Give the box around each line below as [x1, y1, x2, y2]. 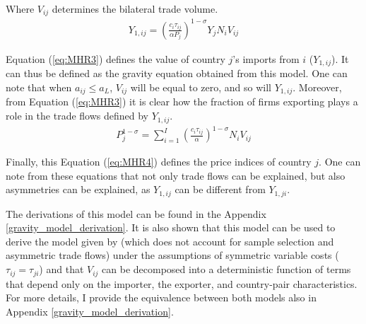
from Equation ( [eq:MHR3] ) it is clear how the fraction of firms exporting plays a [6, 94, 358, 109]
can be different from [175, 182, 266, 197]
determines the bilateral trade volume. [52, 1, 218, 16]
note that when [6, 80, 72, 95]
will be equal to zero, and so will [130, 80, 271, 95]
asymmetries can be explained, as [6, 182, 150, 197]
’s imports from [232, 51, 300, 66]
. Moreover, [293, 80, 342, 95]
